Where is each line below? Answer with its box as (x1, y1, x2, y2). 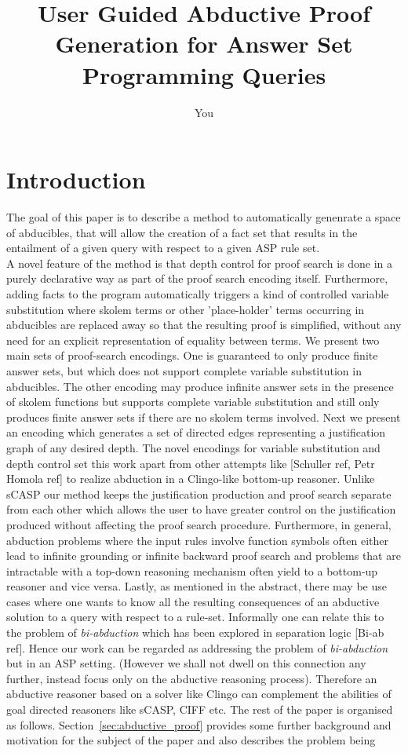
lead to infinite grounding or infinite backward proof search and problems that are (6, 547, 401, 564)
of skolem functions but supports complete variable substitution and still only (6, 393, 380, 410)
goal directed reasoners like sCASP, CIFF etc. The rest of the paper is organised (6, 701, 393, 718)
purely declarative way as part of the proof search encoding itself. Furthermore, (6, 270, 388, 287)
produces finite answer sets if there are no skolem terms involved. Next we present (6, 408, 401, 425)
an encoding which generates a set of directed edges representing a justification (6, 424, 386, 440)
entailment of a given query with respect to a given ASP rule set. (6, 239, 320, 256)
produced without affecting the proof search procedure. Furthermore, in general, (6, 516, 392, 532)
